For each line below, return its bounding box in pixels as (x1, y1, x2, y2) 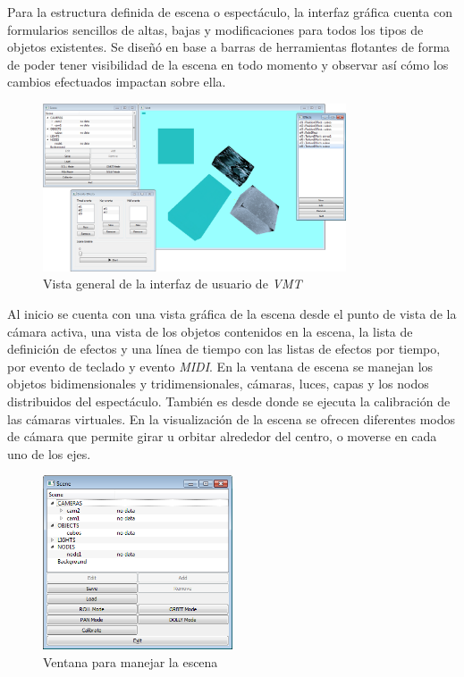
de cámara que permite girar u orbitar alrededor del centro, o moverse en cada (7, 427, 437, 446)
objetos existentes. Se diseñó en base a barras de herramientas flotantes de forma (7, 38, 451, 56)
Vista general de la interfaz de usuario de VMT (43, 274, 302, 293)
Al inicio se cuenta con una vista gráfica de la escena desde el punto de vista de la (7, 304, 457, 322)
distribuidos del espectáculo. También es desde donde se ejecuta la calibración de (7, 391, 451, 410)
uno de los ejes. (7, 444, 91, 463)
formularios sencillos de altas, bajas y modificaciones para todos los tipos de (7, 20, 424, 38)
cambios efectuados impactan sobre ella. (7, 72, 226, 91)
